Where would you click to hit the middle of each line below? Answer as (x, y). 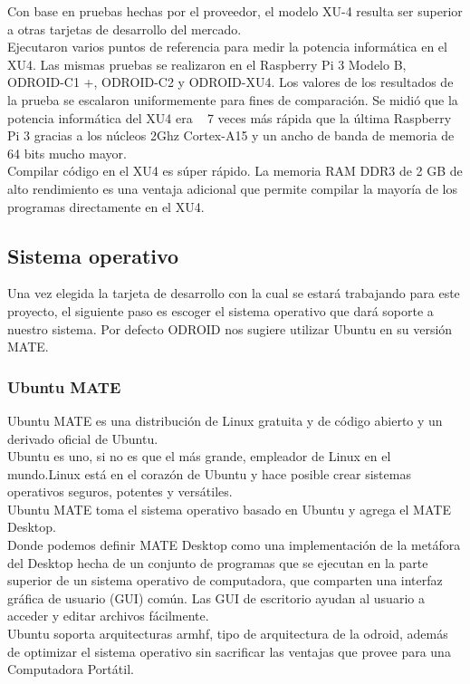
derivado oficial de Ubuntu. (83, 438)
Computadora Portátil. (71, 669)
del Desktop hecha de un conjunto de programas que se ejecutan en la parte (218, 562)
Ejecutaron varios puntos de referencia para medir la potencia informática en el (227, 47)
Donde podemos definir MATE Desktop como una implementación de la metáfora (234, 545)
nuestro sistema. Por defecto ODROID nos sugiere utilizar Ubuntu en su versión (230, 328)
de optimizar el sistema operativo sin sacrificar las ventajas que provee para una (229, 651)
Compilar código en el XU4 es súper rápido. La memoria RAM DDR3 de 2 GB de (235, 171)
